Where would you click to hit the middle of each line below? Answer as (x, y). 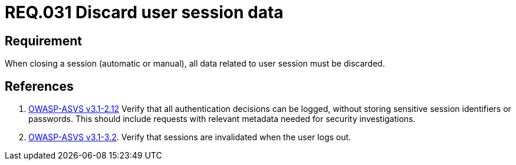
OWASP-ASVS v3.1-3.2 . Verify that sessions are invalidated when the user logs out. (190, 137)
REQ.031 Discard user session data (144, 12)
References (39, 86)
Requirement (44, 41)
